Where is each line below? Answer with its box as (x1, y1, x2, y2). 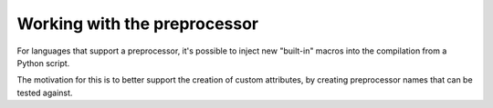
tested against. (16, 87, 73, 98)
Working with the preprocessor (16, 14, 259, 34)
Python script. (16, 57, 70, 68)
